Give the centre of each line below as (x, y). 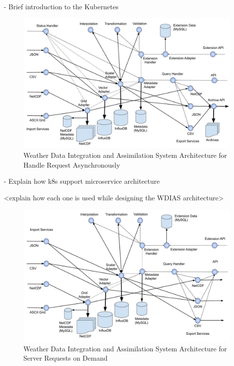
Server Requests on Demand (66, 358)
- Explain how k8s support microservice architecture (82, 181)
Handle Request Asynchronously (72, 164)
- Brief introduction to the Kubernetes (61, 6)
